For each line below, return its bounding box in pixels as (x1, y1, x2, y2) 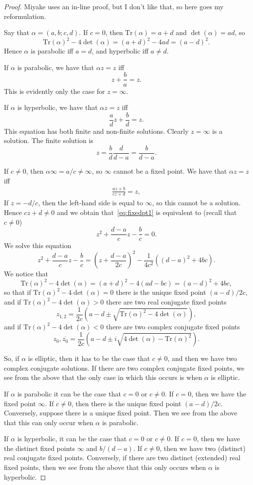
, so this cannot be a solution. (152, 198, 241, 208)
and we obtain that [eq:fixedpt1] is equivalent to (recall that (56, 207, 237, 217)
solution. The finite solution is (4, 135, 93, 145)
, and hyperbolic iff (91, 46, 148, 56)
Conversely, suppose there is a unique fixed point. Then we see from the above (4, 408, 237, 418)
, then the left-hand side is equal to (38, 198, 144, 208)
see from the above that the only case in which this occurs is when (4, 372, 202, 382)
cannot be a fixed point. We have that (113, 166, 227, 176)
